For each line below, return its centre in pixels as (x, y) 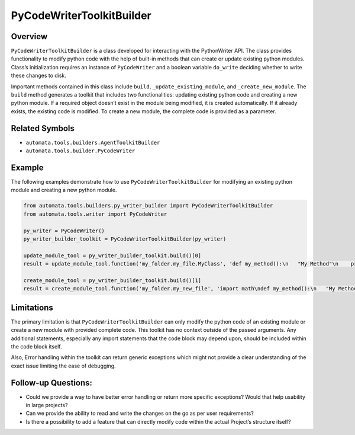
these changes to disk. (38, 76)
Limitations (32, 307)
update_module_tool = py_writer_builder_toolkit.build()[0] (112, 255)
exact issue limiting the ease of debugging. (63, 366)
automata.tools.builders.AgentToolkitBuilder (93, 143)
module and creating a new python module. (64, 190)
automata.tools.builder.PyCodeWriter (80, 151)
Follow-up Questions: (52, 383)
